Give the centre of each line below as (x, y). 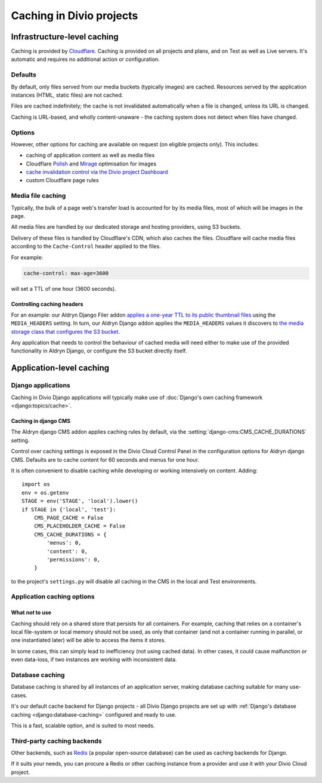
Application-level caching (60, 368)
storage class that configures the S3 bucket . (66, 331)
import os (36, 484)
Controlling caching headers (47, 304)
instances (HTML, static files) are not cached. (67, 95)
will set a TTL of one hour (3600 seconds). (64, 288)
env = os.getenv (45, 492)
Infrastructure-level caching (65, 37)
